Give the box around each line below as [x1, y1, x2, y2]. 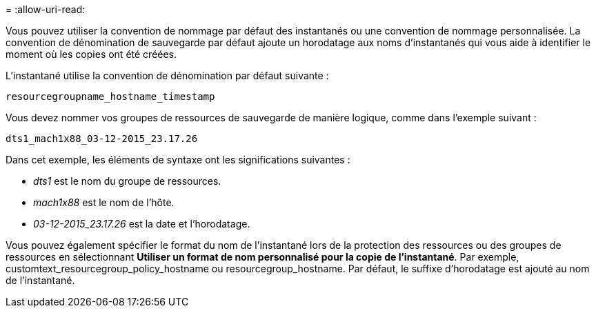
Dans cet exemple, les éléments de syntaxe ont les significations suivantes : [6, 154, 350, 165]
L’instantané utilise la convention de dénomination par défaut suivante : [6, 70, 329, 81]
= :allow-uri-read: [6, 3, 86, 15]
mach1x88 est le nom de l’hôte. [33, 196, 175, 208]
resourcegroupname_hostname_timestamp [6, 91, 215, 102]
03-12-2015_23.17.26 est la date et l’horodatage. [33, 218, 250, 230]
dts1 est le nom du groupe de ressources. [33, 175, 221, 187]
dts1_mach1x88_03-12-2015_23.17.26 [6, 133, 198, 144]
